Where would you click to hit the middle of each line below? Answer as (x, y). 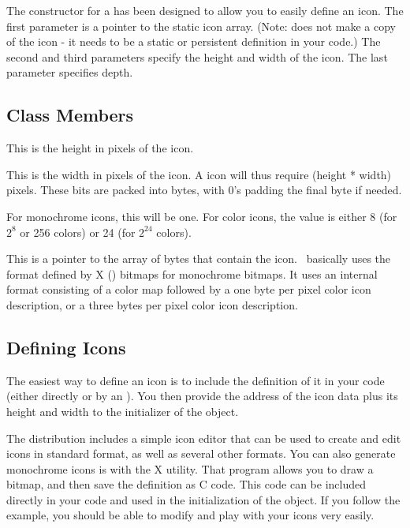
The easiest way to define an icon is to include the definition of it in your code (196, 380)
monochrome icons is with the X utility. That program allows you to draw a (190, 468)
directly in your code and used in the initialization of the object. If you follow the (203, 499)
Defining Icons (66, 347)
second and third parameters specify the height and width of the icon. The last (197, 56)
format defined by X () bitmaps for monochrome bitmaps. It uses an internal (192, 273)
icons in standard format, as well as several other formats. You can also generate (201, 453)
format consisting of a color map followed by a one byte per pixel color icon (189, 289)
